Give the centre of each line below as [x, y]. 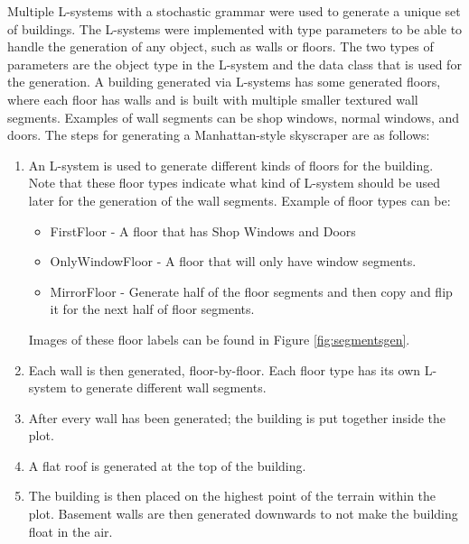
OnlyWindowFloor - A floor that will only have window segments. [233, 261]
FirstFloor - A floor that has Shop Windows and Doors [203, 231]
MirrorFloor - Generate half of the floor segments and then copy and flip [251, 291]
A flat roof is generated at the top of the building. [167, 465]
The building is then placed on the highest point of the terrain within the [232, 496]
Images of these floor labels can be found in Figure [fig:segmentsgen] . [219, 339]
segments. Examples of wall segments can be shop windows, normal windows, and [234, 117]
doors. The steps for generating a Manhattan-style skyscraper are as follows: [219, 135]
